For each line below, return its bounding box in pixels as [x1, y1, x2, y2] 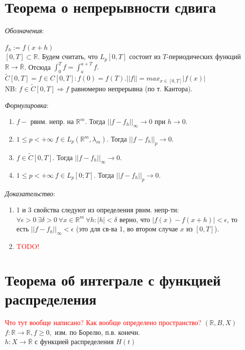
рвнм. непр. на [30, 116, 74, 126]
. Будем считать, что [38, 51, 98, 62]
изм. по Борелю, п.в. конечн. [55, 327, 140, 337]
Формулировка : [5, 100, 49, 110]
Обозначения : [5, 25, 44, 36]
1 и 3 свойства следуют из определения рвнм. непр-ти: [16, 205, 179, 215]
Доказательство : [5, 188, 56, 198]
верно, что [119, 214, 151, 224]
